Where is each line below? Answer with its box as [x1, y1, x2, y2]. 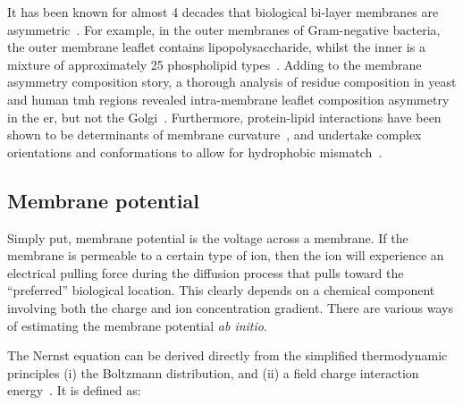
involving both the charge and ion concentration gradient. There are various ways [7, 298, 453, 316]
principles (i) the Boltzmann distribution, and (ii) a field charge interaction [7, 363, 419, 382]
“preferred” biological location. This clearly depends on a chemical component [7, 281, 435, 300]
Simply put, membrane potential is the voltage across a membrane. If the [7, 228, 408, 247]
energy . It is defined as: [7, 381, 141, 400]
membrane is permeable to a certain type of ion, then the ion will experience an [7, 246, 444, 265]
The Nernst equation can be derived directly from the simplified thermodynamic [7, 346, 448, 365]
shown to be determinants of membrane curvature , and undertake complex [7, 125, 422, 144]
